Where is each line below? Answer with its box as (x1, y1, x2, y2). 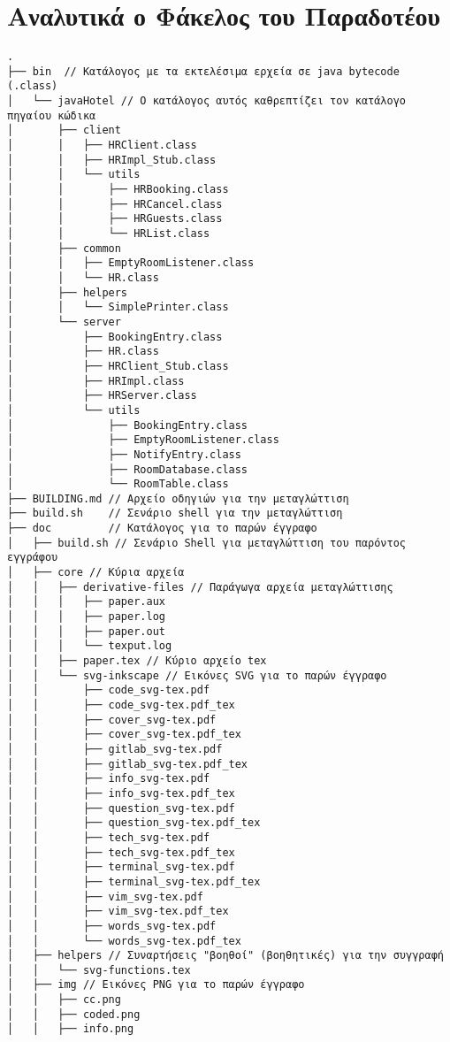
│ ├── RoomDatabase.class (7, 463, 248, 476)
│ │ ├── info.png (7, 1023, 134, 1036)
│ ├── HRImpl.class (7, 374, 185, 387)
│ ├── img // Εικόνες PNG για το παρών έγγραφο (7, 978, 305, 992)
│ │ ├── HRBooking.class (7, 183, 229, 196)
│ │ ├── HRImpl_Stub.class (7, 153, 217, 166)
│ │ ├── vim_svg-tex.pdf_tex (7, 905, 229, 918)
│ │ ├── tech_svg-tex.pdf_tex (7, 846, 235, 859)
